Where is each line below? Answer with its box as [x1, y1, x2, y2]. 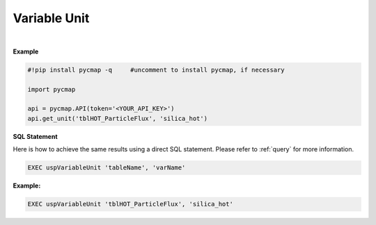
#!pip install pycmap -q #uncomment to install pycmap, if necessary [27, 66, 285, 74]
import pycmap [27, 85, 76, 93]
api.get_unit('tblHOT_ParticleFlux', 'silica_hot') [27, 115, 208, 122]
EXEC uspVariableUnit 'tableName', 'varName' [27, 164, 186, 172]
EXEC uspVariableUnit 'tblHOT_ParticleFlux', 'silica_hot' [27, 200, 233, 208]
